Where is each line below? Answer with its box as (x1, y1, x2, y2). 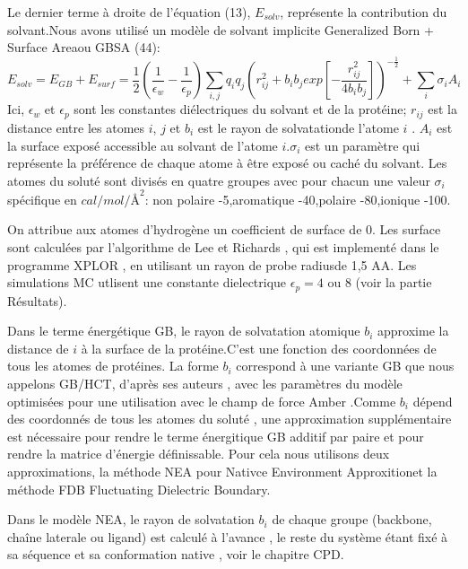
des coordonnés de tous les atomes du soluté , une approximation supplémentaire (7, 409, 452, 428)
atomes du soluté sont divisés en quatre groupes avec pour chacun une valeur (7, 171, 430, 189)
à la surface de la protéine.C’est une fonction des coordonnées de (81, 338, 437, 357)
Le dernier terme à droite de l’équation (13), (7, 3, 251, 21)
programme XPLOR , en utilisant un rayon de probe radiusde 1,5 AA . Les (7, 255, 417, 274)
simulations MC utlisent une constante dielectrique (7, 273, 287, 292)
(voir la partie (355, 273, 432, 292)
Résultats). (7, 291, 67, 310)
